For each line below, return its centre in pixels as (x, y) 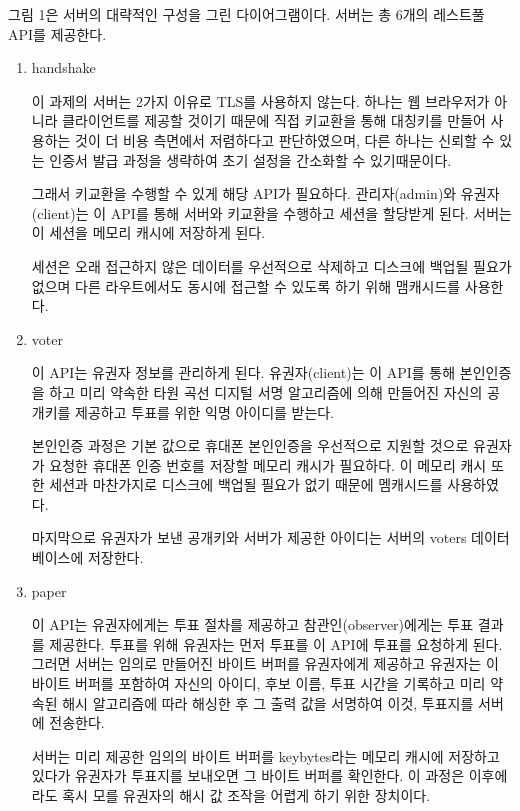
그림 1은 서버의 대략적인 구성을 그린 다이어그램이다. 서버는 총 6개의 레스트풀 (246, 14)
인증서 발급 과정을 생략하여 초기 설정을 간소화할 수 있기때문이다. (250, 159)
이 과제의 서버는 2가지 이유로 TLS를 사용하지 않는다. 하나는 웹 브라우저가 (260, 100)
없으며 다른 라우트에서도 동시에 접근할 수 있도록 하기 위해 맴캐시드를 (246, 285)
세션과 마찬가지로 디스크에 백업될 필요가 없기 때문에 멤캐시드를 (246, 484)
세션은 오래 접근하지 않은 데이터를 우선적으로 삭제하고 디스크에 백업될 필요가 (271, 265)
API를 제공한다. (57, 33)
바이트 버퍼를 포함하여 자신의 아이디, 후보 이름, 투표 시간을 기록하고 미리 (258, 683)
